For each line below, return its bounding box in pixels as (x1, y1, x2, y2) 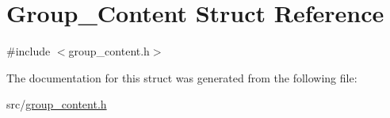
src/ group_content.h (6, 96, 107, 112)
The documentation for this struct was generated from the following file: (6, 69, 357, 86)
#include (6, 43, 51, 59)
